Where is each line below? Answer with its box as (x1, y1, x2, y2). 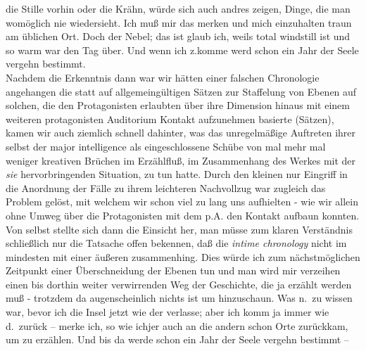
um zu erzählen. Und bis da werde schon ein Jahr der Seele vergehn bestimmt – (6, 332, 349, 347)
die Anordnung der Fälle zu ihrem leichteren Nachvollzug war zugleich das (6, 180, 326, 195)
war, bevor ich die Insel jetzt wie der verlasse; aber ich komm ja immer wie (6, 305, 329, 319)
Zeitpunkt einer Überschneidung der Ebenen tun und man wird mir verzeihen (6, 263, 341, 278)
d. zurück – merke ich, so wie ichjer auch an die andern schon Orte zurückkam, (6, 318, 348, 333)
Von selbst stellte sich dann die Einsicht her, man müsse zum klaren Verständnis (6, 222, 353, 236)
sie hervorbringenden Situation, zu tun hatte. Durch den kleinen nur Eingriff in (6, 167, 348, 181)
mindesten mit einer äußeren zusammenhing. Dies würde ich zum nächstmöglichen (6, 249, 360, 264)
